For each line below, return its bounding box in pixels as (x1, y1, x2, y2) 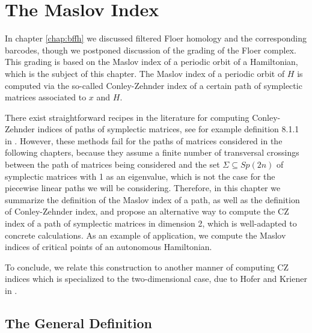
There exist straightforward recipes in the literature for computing (5, 111, 249, 123)
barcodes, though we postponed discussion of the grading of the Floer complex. (5, 43, 296, 56)
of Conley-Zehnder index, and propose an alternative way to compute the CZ (5, 205, 289, 218)
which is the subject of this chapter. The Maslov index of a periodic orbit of (5, 67, 285, 79)
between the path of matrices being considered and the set (5, 158, 220, 171)
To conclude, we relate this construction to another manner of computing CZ (5, 260, 289, 273)
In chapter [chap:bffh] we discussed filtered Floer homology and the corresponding (5, 32, 307, 44)
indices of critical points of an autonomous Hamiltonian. (5, 240, 212, 253)
